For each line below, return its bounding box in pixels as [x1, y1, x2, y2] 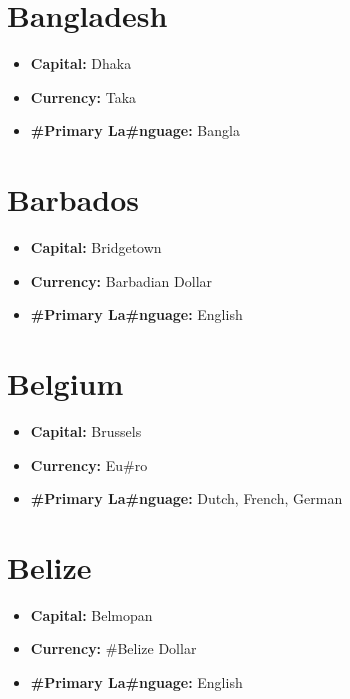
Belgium [7, 363, 124, 403]
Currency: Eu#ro [30, 454, 148, 475]
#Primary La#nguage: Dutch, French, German [30, 488, 343, 509]
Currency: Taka [30, 86, 137, 107]
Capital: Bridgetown [30, 237, 162, 258]
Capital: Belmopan [30, 604, 153, 625]
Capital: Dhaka [30, 53, 132, 74]
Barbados [7, 179, 140, 220]
